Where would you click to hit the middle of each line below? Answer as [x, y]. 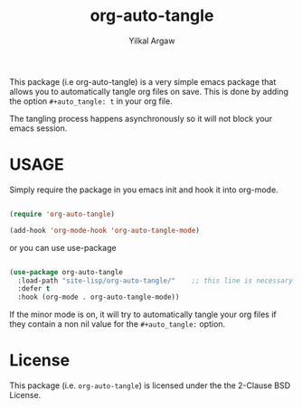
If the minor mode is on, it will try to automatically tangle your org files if [143, 315]
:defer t [34, 289]
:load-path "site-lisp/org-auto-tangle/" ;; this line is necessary [156, 281]
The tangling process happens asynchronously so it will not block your [141, 118]
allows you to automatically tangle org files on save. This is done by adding [149, 91]
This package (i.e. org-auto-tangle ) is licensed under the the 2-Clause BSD [150, 385]
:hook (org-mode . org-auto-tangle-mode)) [99, 297]
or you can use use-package [63, 247]
